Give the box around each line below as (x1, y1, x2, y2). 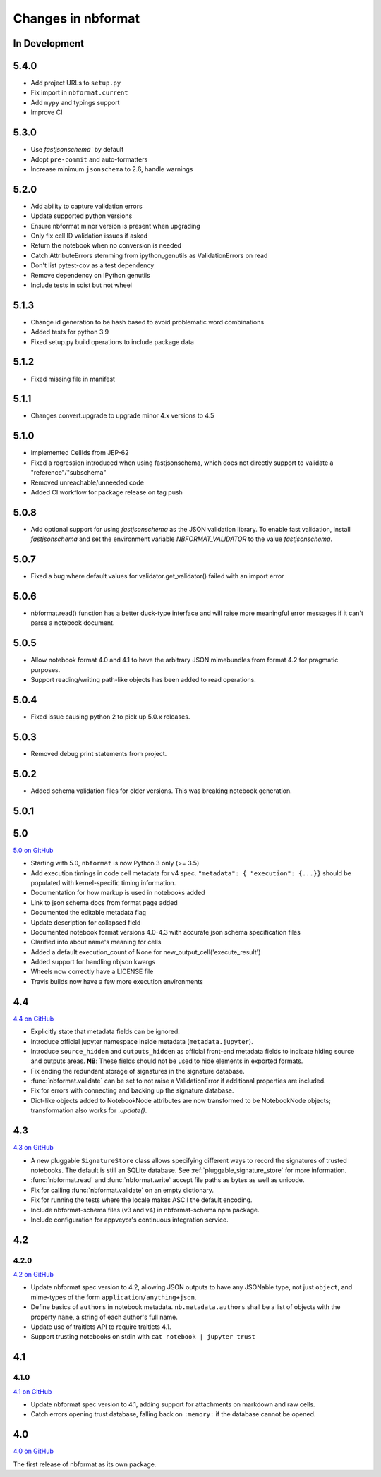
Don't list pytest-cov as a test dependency (30, 261, 155, 269)
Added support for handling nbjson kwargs (30, 958, 155, 966)
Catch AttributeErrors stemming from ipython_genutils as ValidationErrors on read (30, 251, 268, 260)
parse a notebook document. (30, 619, 115, 627)
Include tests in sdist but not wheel (30, 281, 132, 289)
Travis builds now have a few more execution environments (30, 977, 204, 985)
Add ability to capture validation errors (30, 202, 143, 210)
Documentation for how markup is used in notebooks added (30, 889, 205, 897)
